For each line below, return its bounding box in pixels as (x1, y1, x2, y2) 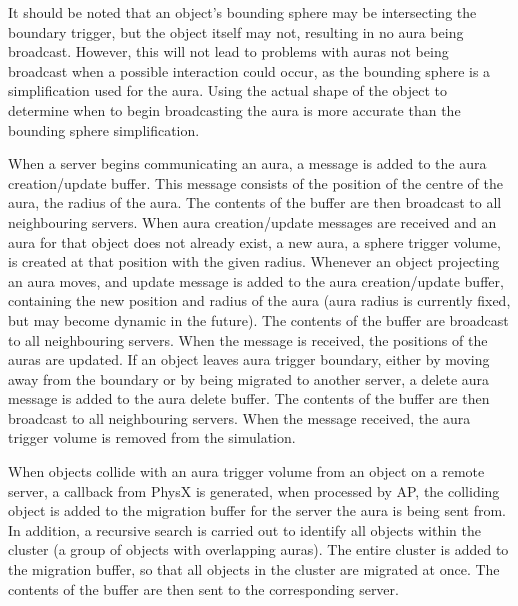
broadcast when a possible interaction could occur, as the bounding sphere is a (8, 60, 491, 81)
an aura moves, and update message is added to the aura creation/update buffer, (8, 270, 504, 291)
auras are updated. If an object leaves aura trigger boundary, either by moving (8, 349, 490, 370)
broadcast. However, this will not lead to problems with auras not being (8, 41, 449, 62)
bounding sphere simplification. (8, 119, 200, 140)
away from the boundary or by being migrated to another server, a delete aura (8, 368, 490, 389)
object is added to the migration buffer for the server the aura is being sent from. (8, 500, 506, 521)
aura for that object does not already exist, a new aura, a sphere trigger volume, (8, 231, 501, 252)
